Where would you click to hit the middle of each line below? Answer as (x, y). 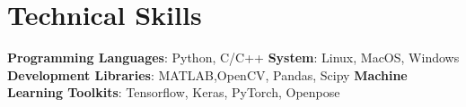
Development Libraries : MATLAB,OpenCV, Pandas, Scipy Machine (207, 74)
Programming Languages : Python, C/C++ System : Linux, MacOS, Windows (233, 58)
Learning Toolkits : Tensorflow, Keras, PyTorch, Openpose (174, 92)
